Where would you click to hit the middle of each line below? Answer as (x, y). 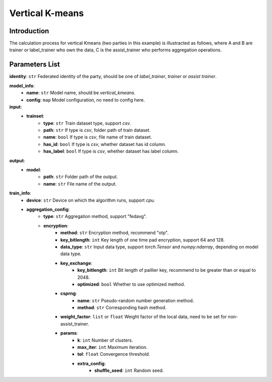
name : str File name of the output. (80, 184)
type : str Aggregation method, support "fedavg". (95, 216)
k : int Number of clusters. (105, 340)
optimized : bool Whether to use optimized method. (131, 284)
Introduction (29, 31)
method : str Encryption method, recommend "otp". (115, 233)
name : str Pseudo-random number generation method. (135, 300)
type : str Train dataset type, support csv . (87, 123)
